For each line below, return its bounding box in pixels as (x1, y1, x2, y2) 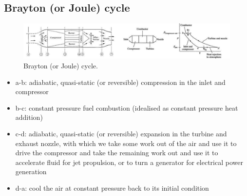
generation (15, 166, 47, 177)
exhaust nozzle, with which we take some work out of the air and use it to (15, 138, 237, 148)
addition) (15, 112, 43, 122)
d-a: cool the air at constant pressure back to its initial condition (15, 183, 209, 193)
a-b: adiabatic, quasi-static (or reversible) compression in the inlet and (15, 77, 226, 87)
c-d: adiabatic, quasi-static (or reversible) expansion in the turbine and (15, 129, 227, 139)
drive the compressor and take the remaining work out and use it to (15, 147, 218, 158)
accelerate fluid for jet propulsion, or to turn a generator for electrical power (15, 157, 243, 167)
